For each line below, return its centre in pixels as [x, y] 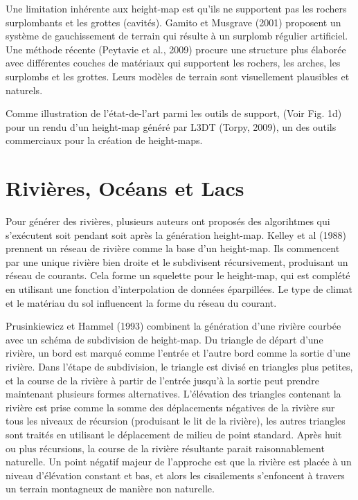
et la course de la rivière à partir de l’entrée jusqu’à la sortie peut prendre [162, 380]
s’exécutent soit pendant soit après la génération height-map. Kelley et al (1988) [176, 234]
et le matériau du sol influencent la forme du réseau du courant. [141, 302]
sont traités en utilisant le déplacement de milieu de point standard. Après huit [174, 434]
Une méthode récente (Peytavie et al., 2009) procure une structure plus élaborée [176, 49]
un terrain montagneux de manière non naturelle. [110, 489]
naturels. [24, 90]
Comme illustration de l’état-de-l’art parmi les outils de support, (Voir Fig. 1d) [174, 113]
